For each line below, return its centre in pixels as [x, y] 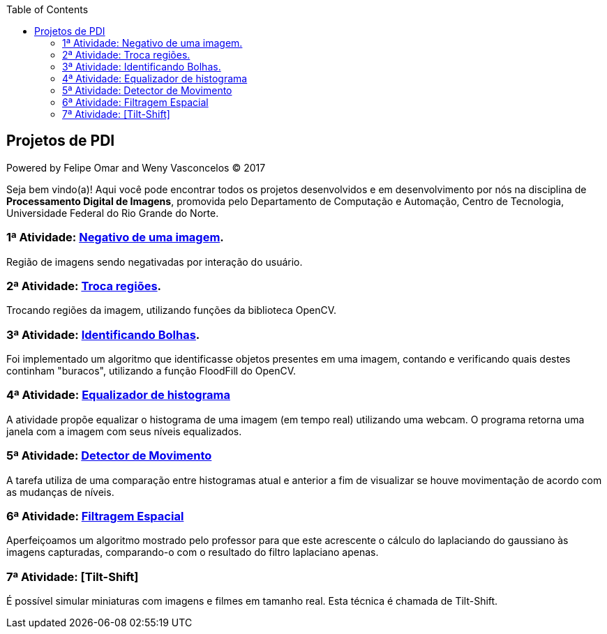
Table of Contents [47, 9]
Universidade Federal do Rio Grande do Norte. [113, 213]
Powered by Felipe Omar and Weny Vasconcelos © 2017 [136, 167]
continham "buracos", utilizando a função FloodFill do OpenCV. [151, 371]
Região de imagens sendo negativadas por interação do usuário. [155, 262]
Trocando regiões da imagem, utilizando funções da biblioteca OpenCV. [172, 310]
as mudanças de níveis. [60, 492]
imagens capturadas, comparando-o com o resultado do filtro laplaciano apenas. [193, 552]
